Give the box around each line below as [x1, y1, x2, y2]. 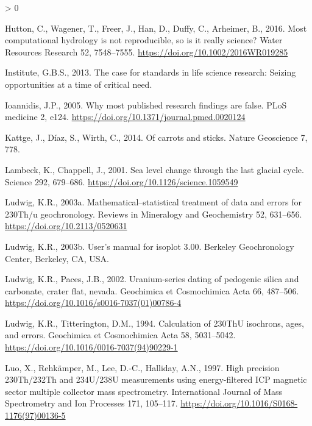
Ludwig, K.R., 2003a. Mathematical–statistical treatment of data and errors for [5, 196, 302, 208]
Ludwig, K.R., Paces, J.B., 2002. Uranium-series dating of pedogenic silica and [5, 272, 299, 285]
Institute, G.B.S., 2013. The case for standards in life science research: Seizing [5, 66, 296, 79]
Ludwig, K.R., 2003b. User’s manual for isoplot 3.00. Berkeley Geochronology [5, 240, 294, 252]
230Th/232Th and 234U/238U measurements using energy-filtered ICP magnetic [5, 373, 307, 386]
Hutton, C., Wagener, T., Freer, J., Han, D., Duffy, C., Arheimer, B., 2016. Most [5, 21, 307, 34]
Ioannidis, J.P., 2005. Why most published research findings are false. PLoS [5, 98, 287, 111]
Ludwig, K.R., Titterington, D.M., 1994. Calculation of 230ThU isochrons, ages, [5, 316, 304, 329]
